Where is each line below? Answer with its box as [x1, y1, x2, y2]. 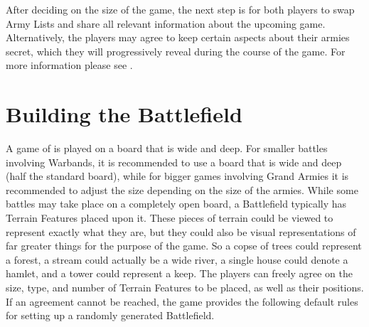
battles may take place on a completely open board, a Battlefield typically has [6, 196, 347, 211]
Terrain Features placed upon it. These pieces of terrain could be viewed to [6, 210, 333, 225]
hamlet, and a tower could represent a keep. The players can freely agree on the [6, 266, 353, 281]
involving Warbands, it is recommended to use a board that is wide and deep [6, 154, 342, 169]
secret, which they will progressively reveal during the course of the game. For [6, 43, 346, 58]
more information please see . [6, 58, 133, 73]
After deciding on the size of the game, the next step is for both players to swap [6, 2, 355, 16]
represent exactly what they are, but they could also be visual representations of [6, 224, 356, 239]
